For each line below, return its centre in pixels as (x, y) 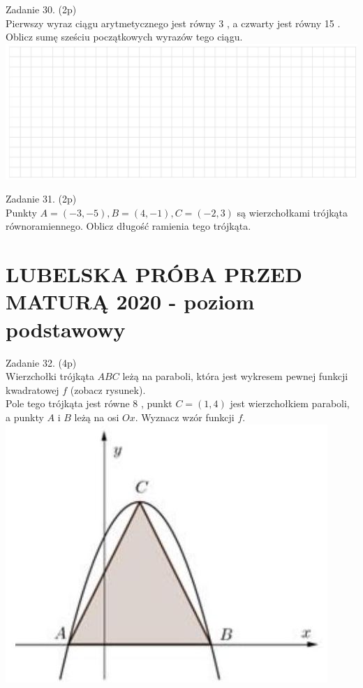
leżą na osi (97, 417)
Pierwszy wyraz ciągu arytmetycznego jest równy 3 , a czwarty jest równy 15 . (173, 23)
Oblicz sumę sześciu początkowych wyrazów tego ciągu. (124, 37)
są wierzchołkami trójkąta (292, 212)
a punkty (25, 417)
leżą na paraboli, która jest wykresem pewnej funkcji (235, 376)
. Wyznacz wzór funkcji (185, 417)
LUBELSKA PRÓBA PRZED (154, 274)
